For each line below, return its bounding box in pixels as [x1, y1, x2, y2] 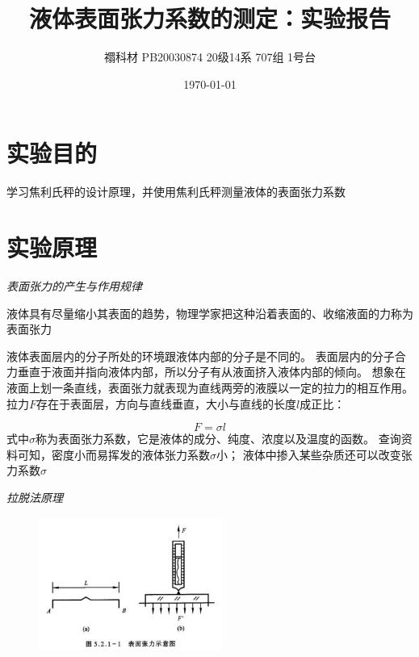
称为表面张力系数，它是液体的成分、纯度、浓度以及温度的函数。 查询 [36, 430, 401, 447]
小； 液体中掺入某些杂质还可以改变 [216, 446, 401, 462]
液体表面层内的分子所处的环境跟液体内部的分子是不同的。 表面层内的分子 [6, 347, 395, 364]
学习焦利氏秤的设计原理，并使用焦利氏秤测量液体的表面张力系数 [6, 183, 346, 200]
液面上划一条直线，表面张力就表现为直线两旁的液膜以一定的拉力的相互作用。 [6, 379, 413, 395]
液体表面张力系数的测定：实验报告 [28, 2, 391, 35]
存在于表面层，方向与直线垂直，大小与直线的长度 [36, 395, 297, 412]
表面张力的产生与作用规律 [6, 277, 142, 294]
